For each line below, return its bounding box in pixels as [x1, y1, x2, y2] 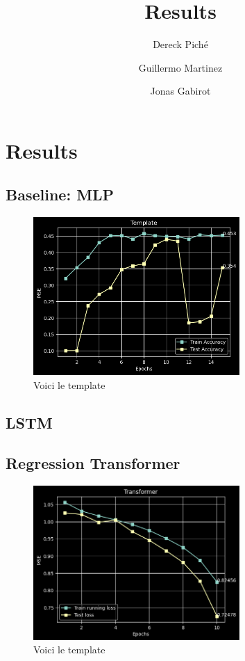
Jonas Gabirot [150, 83, 211, 98]
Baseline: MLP [6, 184, 115, 205]
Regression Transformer [6, 452, 180, 474]
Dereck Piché [153, 37, 208, 51]
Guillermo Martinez [138, 60, 223, 74]
